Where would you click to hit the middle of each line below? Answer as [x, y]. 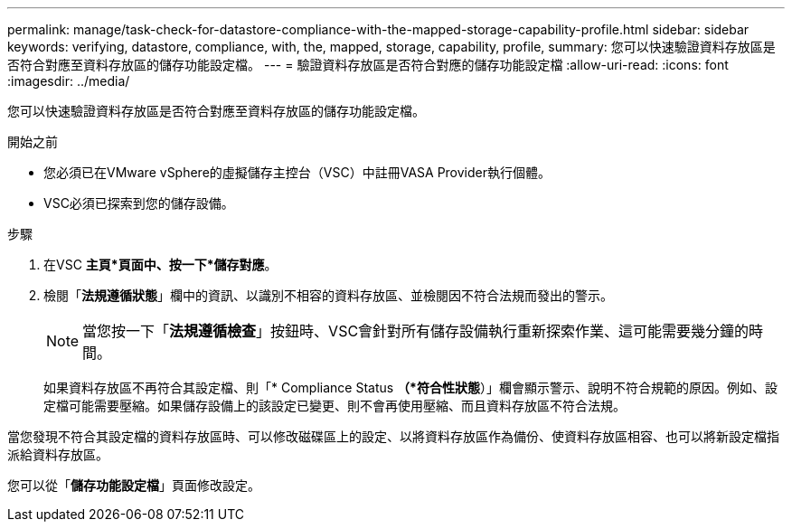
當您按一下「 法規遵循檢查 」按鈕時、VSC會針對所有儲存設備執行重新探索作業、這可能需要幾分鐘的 [416, 331]
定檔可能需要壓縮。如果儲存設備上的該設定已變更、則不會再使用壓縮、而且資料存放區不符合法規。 [335, 406]
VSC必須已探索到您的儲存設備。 [139, 203]
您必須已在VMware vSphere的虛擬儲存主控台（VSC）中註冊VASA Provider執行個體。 [297, 172]
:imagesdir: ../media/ [69, 81]
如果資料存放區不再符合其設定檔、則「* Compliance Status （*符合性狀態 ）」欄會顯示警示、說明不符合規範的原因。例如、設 [410, 387]
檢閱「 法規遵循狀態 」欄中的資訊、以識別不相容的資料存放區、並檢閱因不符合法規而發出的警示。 [328, 295]
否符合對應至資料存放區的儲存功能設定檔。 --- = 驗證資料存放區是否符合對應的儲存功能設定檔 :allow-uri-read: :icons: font [368, 65]
